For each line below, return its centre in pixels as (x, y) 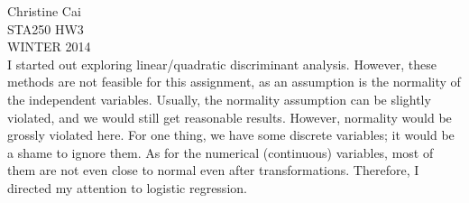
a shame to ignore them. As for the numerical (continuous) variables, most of (221, 152)
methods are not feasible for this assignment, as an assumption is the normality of (234, 82)
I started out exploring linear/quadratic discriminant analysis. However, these (222, 64)
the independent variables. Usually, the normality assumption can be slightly (219, 99)
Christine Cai (44, 11)
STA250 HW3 (46, 28)
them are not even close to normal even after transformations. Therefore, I (213, 170)
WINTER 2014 (49, 46)
